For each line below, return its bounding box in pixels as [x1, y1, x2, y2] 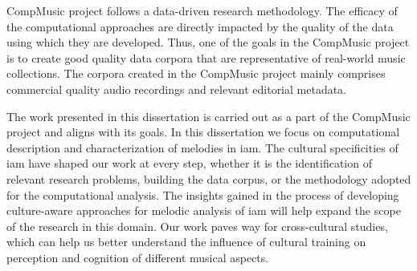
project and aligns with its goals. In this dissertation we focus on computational [6, 123, 400, 140]
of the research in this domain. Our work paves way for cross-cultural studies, [6, 217, 388, 234]
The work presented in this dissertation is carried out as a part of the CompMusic [6, 107, 411, 124]
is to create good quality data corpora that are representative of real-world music [6, 49, 406, 66]
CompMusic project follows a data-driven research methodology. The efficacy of [6, 2, 398, 18]
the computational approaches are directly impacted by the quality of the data [6, 18, 394, 34]
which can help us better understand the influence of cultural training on [6, 233, 366, 250]
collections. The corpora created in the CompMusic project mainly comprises [6, 65, 386, 82]
